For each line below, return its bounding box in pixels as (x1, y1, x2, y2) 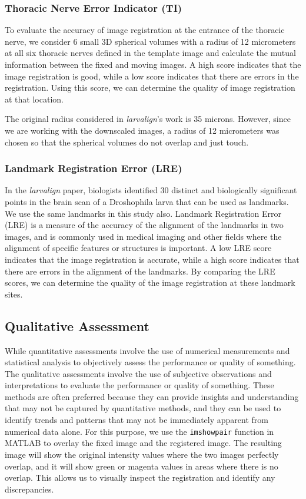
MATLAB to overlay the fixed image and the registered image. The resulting (5, 437, 282, 449)
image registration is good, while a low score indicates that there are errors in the (5, 70, 299, 82)
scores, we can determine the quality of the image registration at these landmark (5, 276, 295, 289)
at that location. (5, 92, 64, 105)
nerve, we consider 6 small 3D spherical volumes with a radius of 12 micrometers (5, 35, 296, 47)
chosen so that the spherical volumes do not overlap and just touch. (5, 136, 249, 148)
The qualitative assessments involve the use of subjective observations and (5, 367, 272, 379)
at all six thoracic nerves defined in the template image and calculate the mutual (5, 47, 296, 59)
